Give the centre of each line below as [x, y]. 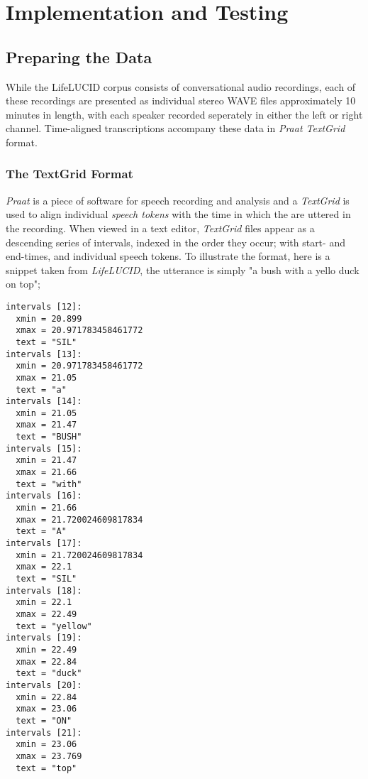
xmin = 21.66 [46, 508]
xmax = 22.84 [46, 661]
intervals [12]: [44, 306]
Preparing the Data [79, 56]
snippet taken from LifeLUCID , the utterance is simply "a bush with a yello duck [183, 269]
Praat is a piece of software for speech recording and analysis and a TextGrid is [178, 200]
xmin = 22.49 [46, 649]
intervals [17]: [44, 544]
